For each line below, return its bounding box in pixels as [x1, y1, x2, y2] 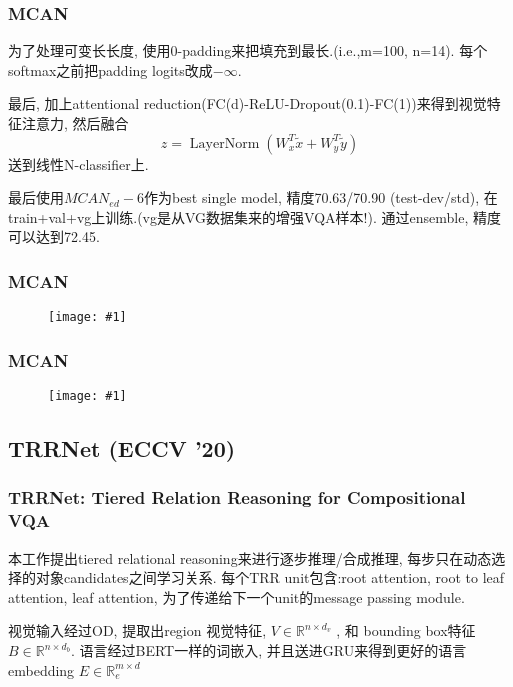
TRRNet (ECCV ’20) [8, 433, 236, 464]
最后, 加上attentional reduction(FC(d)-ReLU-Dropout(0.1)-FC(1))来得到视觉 [8, 93, 487, 114]
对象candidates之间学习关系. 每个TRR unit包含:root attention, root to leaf [35, 567, 505, 588]
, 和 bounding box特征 [336, 620, 476, 641]
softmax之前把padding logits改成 [8, 59, 213, 80]
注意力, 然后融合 [21, 113, 129, 133]
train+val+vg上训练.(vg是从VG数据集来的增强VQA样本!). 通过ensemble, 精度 [8, 206, 501, 227]
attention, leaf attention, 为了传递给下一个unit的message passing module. [8, 586, 465, 607]
